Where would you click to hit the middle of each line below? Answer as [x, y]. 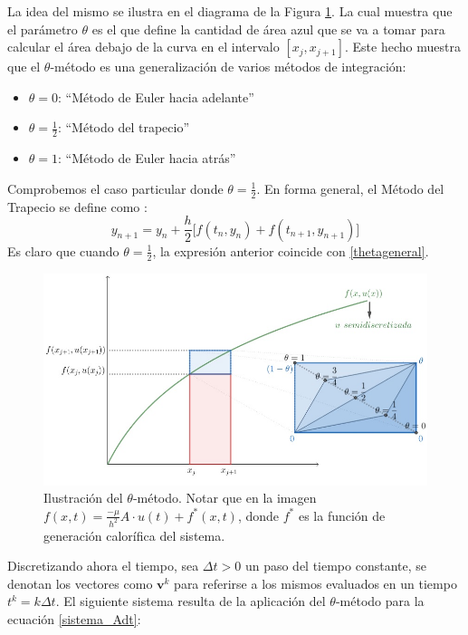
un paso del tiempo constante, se [336, 566]
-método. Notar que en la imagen [224, 498]
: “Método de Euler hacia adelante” [156, 96]
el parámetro [43, 29]
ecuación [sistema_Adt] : [74, 619]
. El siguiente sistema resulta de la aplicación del [191, 601]
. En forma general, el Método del [350, 188]
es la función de [342, 515]
